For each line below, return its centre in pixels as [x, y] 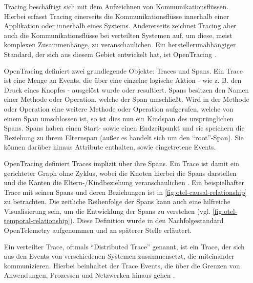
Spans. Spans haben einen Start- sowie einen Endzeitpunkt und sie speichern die [124, 128]
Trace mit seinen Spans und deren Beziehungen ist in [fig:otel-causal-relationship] [126, 192]
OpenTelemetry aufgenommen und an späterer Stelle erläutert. [98, 230]
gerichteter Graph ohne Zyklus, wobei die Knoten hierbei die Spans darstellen [120, 173]
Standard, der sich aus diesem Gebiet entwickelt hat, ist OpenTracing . [110, 54]
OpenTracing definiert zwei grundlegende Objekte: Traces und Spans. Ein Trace [124, 70]
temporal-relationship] [37, 220]
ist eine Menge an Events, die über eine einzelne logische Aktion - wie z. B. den [123, 80]
